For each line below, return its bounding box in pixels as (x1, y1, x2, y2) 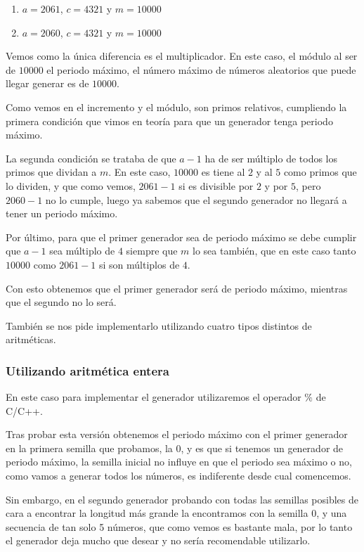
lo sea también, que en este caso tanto (193, 243, 356, 258)
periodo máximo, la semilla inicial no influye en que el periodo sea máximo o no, (6, 454, 352, 469)
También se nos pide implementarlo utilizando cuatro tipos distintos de (6, 318, 312, 333)
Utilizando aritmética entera (6, 361, 169, 379)
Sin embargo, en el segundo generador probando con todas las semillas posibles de (6, 492, 358, 506)
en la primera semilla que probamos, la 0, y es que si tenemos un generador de (6, 440, 344, 455)
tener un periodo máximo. (6, 206, 118, 221)
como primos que (283, 165, 357, 179)
